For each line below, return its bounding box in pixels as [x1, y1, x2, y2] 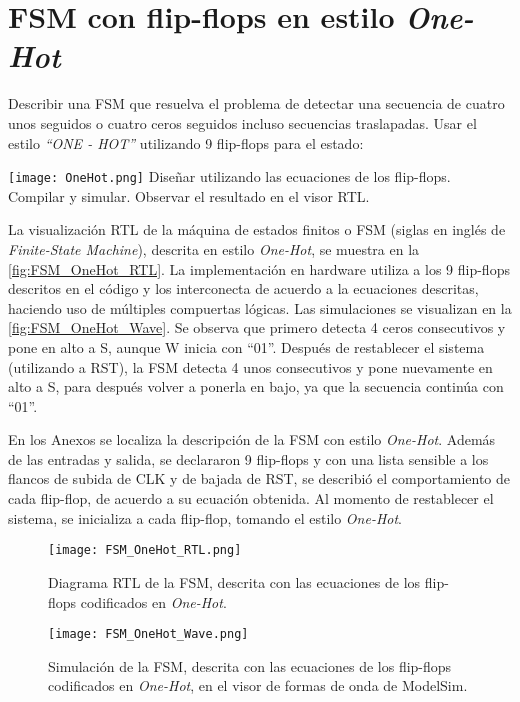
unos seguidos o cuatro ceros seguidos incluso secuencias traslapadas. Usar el [8, 112, 477, 133]
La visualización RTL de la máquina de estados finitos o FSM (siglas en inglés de [8, 219, 506, 240]
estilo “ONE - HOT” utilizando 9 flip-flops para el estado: [8, 132, 364, 153]
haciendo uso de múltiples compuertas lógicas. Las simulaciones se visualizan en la [8, 297, 512, 318]
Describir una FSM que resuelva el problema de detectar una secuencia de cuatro [8, 93, 505, 114]
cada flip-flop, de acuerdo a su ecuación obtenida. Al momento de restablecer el [8, 488, 494, 509]
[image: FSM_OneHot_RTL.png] [48, 543, 242, 558]
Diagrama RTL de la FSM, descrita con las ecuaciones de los [48, 571, 421, 592]
